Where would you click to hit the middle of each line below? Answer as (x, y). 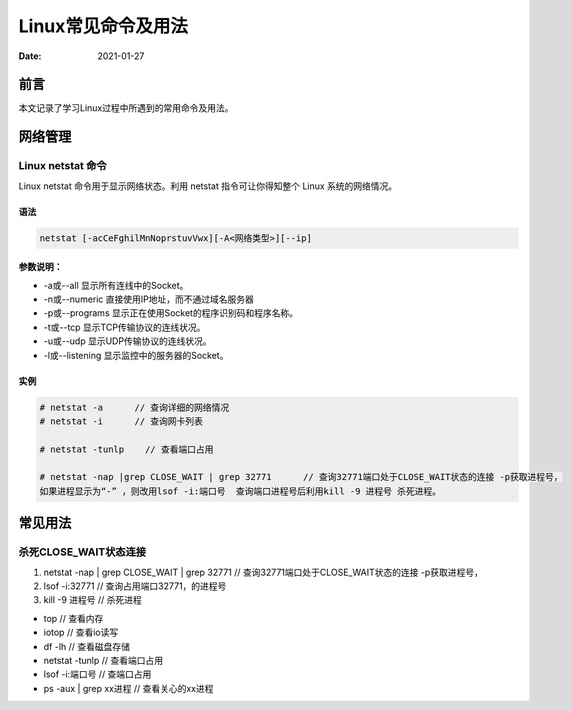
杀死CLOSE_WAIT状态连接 (82, 552)
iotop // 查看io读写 (81, 632)
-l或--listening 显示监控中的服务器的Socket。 (136, 355)
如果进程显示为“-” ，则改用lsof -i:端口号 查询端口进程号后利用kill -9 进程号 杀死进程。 (240, 491)
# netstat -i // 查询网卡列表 (121, 421)
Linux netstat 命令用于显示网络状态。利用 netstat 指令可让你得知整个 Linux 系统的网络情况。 (208, 186)
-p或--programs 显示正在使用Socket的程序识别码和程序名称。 (171, 313)
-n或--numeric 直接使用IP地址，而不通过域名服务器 (148, 299)
